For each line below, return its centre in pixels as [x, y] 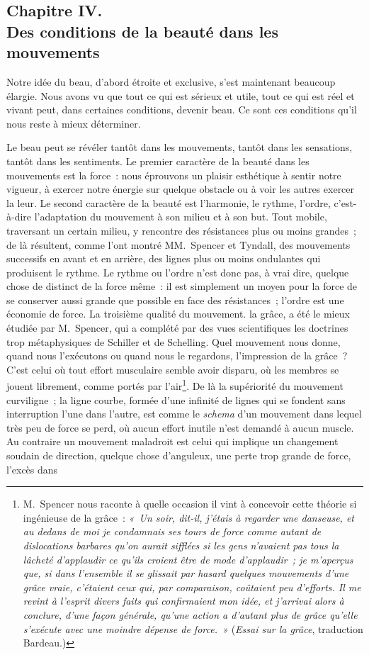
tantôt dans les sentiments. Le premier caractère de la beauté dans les [158, 161]
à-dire [19, 217]
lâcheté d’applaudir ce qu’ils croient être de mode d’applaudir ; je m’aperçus [188, 559]
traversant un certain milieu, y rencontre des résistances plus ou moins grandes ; [181, 230]
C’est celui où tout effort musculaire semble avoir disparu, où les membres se [173, 369]
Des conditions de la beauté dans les [142, 31]
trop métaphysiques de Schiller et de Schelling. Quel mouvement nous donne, [174, 341]
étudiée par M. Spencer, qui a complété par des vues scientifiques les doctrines [177, 328]
